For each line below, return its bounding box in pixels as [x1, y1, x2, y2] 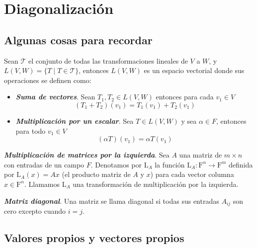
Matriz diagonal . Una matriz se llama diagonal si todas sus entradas [4, 195, 219, 206]
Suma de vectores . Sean [15, 91, 95, 102]
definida [229, 159, 253, 169]
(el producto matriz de [62, 169, 131, 179]
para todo [15, 125, 46, 136]
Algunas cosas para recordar [4, 32, 153, 47]
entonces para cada [156, 91, 214, 102]
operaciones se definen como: [4, 75, 91, 85]
